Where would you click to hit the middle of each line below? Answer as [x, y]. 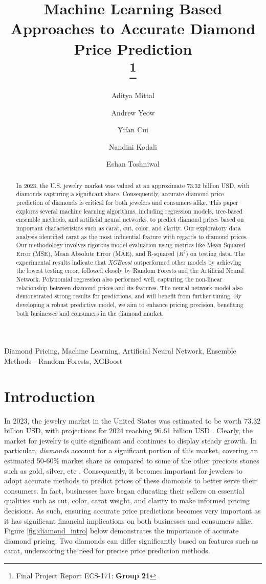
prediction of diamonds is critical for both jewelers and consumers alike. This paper [127, 203]
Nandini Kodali [133, 146]
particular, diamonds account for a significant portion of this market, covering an [131, 450]
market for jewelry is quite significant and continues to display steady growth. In [131, 440]
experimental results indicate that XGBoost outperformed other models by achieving [129, 262]
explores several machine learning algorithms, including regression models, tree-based [129, 211]
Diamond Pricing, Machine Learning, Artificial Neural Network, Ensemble [120, 351]
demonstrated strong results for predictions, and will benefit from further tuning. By [129, 296]
